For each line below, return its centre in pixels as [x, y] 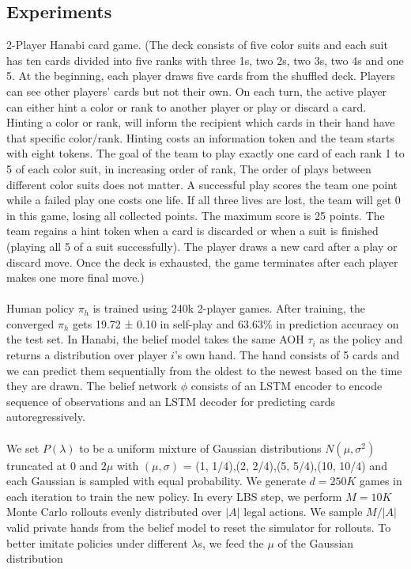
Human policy [40, 308]
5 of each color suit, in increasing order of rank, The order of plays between [189, 168]
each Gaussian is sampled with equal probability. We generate [156, 481]
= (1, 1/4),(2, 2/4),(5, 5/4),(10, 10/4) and [285, 465]
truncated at [37, 465]
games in [381, 481]
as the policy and [361, 339]
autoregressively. [46, 417]
